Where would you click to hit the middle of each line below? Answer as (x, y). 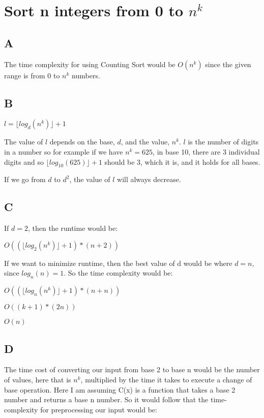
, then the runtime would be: (73, 228)
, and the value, (145, 142)
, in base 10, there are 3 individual (206, 151)
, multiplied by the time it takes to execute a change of (166, 379)
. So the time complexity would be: (118, 273)
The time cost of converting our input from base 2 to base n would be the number (132, 369)
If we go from (25, 179)
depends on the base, (82, 142)
